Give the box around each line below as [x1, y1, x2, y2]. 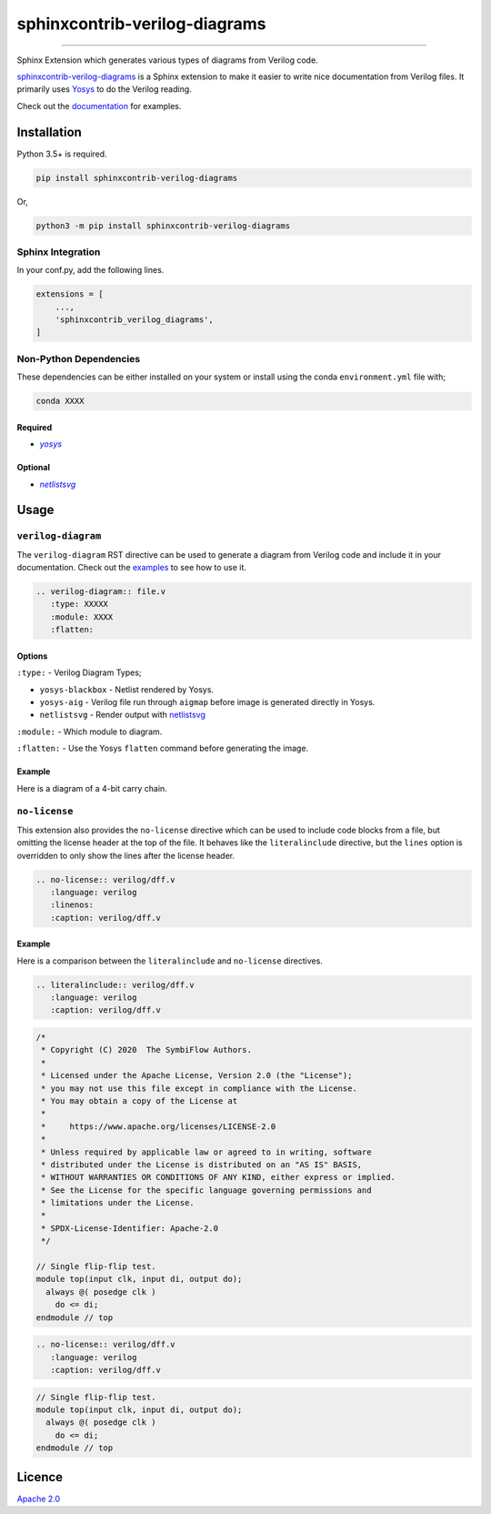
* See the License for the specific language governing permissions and [41, 1185, 372, 1196]
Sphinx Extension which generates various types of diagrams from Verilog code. [16, 55, 318, 66]
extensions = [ [35, 289, 104, 299]
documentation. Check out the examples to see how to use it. [16, 562, 247, 573]
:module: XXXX [50, 611, 114, 622]
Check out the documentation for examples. [16, 100, 182, 111]
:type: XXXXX [50, 599, 109, 610]
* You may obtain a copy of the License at [41, 1095, 238, 1105]
